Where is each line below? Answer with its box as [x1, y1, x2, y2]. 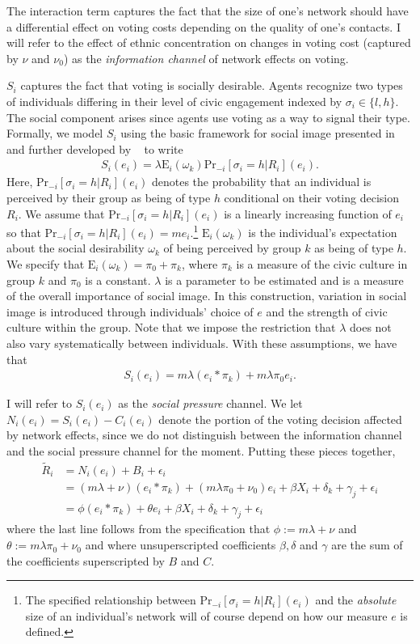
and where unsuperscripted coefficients [85, 536, 276, 553]
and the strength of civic [266, 303, 388, 320]
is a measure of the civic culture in [236, 256, 408, 272]
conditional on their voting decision [224, 189, 399, 205]
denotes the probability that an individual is [151, 173, 372, 190]
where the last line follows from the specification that [6, 520, 271, 537]
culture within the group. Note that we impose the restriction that [6, 319, 336, 336]
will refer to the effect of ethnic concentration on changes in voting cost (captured [6, 34, 411, 51]
